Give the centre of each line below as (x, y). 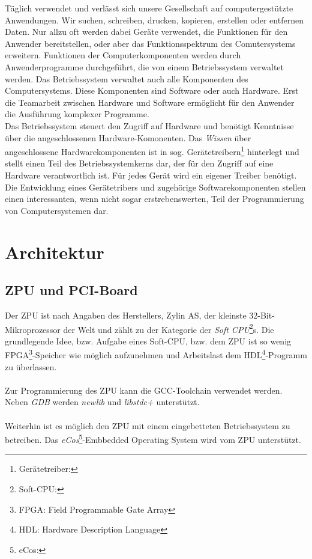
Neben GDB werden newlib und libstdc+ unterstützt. (102, 402)
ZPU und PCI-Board (71, 290)
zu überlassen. (31, 366)
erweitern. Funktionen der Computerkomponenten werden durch (123, 55)
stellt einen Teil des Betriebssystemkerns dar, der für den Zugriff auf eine (139, 163)
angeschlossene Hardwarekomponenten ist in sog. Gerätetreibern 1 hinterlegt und (152, 151)
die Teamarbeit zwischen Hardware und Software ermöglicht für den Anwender (150, 102)
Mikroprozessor (33, 329)
